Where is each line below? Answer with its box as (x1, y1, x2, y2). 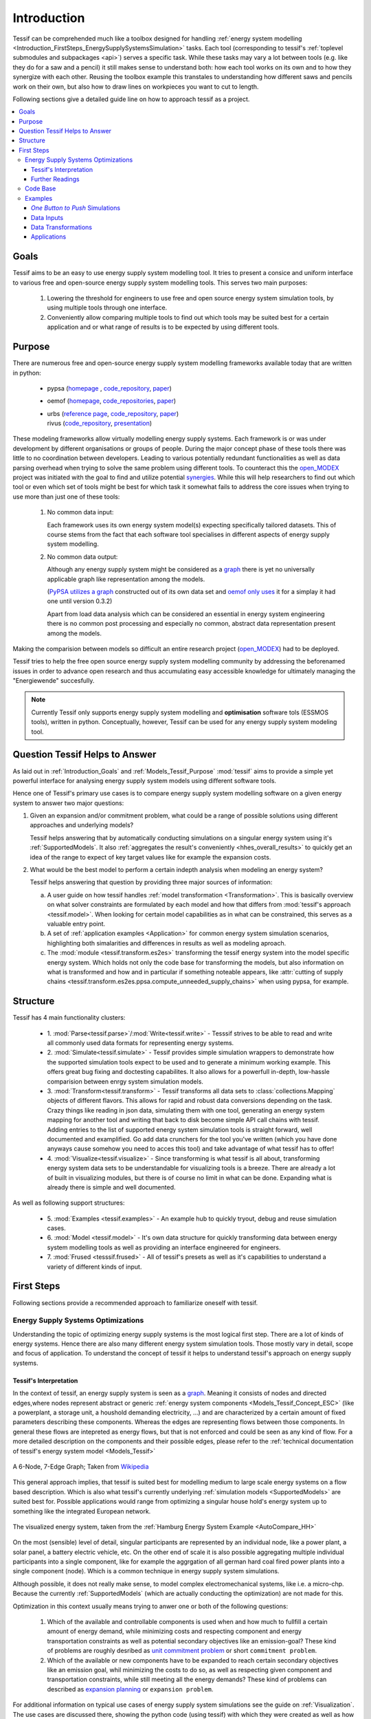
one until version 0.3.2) (47, 597, 113, 605)
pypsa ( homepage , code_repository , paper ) (47, 384, 172, 392)
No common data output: (47, 552, 118, 560)
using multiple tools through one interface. (47, 303, 168, 312)
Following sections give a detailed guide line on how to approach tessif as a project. (12, 95, 250, 103)
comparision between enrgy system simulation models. (47, 1077, 204, 1086)
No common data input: (47, 508, 114, 516)
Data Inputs (31, 213, 64, 221)
